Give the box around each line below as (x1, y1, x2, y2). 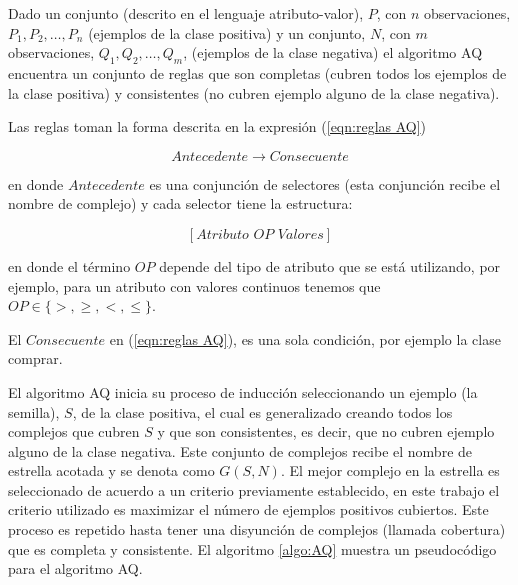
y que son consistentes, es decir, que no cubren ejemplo (157, 421, 495, 442)
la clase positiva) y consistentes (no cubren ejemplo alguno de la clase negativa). (8, 82, 500, 103)
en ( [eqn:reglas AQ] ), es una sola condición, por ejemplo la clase (109, 328, 501, 349)
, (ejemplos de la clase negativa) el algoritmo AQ (183, 42, 483, 63)
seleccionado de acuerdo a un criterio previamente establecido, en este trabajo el (8, 479, 500, 500)
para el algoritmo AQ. (8, 558, 143, 579)
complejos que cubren (8, 421, 140, 442)
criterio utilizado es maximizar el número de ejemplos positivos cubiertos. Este (8, 499, 489, 520)
